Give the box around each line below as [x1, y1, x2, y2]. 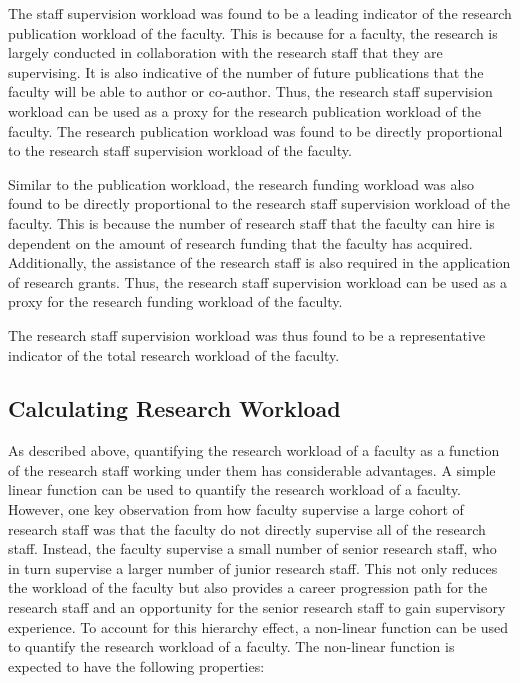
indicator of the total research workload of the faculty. [8, 344, 340, 365]
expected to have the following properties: [8, 655, 265, 676]
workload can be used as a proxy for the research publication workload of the [8, 100, 481, 121]
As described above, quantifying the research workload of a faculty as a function [8, 440, 500, 461]
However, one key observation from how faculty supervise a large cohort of [8, 499, 464, 520]
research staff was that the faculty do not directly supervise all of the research [8, 518, 486, 539]
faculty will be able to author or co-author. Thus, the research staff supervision [8, 81, 493, 102]
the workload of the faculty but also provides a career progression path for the [8, 577, 488, 598]
